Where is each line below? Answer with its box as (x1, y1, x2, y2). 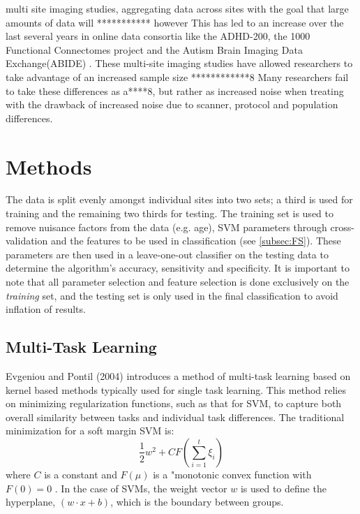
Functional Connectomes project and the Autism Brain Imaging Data (6, 42, 303, 57)
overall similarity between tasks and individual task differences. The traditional (6, 409, 345, 424)
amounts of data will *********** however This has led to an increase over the (6, 15, 344, 29)
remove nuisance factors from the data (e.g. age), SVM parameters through (6, 219, 327, 234)
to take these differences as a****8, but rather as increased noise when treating (6, 83, 344, 98)
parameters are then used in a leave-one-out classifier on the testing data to (6, 247, 329, 261)
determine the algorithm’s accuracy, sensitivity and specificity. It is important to (6, 260, 350, 275)
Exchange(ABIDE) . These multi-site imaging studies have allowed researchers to (6, 56, 353, 71)
